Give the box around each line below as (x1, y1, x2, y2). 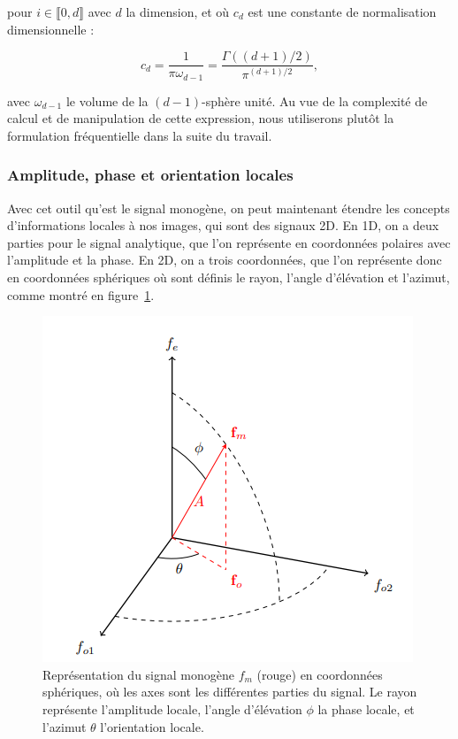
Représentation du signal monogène (42, 665, 234, 683)
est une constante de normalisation (248, 3, 437, 20)
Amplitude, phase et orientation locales (7, 164, 294, 186)
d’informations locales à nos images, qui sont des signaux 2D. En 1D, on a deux (7, 216, 439, 235)
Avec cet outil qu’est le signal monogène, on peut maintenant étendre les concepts (7, 198, 450, 217)
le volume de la (65, 91, 149, 110)
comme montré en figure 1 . (7, 285, 155, 304)
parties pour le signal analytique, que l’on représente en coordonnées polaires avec (7, 233, 451, 251)
